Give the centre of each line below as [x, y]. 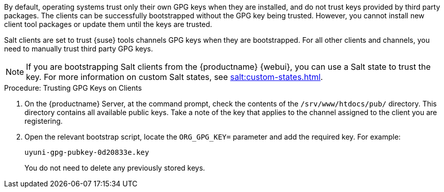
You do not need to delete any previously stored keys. [115, 168]
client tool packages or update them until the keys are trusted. [108, 24]
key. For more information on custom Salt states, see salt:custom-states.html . [175, 77]
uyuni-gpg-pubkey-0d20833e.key [87, 152]
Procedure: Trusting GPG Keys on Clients [73, 88]
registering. [44, 121]
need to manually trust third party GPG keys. [79, 49]
